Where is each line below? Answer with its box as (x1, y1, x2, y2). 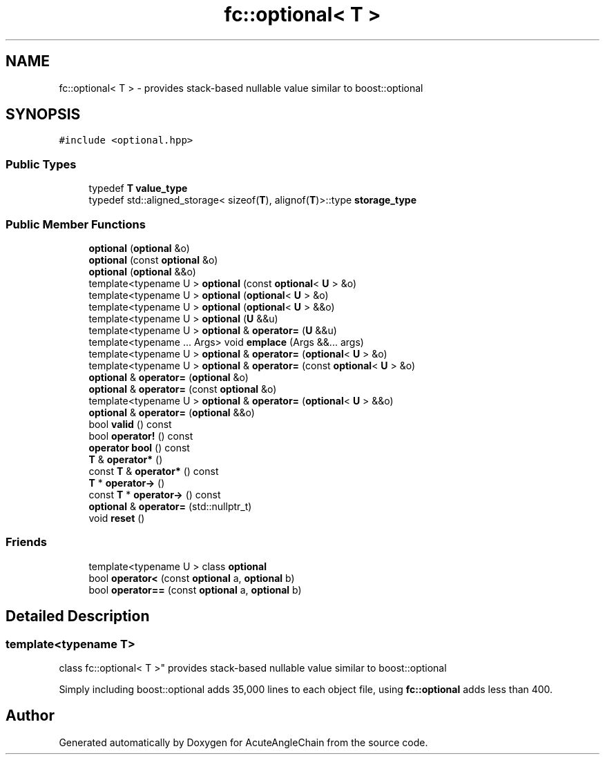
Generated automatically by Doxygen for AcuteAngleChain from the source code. (59, 736, 428, 748)
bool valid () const (88, 418, 172, 430)
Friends (6, 535, 47, 549)
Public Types (6, 157, 77, 171)
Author (6, 707, 55, 725)
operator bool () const (88, 441, 190, 454)
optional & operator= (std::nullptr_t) (88, 500, 252, 512)
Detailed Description (6, 607, 150, 625)
